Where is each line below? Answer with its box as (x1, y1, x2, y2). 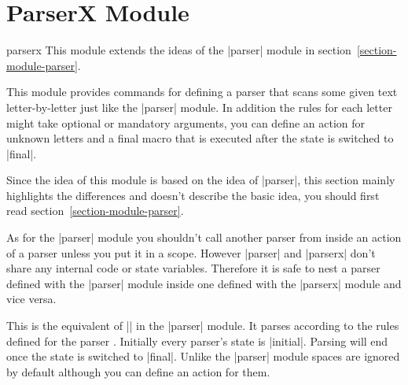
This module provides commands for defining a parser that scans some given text (6, 83, 398, 100)
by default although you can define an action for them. (6, 363, 270, 379)
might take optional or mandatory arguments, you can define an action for (6, 114, 366, 131)
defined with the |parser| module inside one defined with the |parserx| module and (6, 275, 402, 291)
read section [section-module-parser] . (6, 202, 184, 219)
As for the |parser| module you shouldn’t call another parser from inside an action (6, 229, 402, 246)
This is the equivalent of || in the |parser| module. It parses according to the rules (6, 317, 399, 334)
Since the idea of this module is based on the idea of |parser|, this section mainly (6, 172, 395, 188)
